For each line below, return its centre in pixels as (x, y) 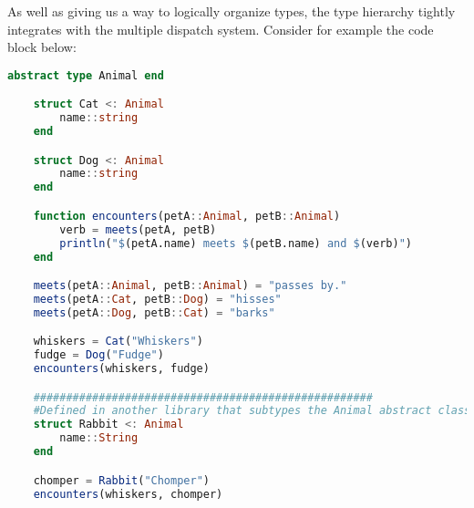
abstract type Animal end (86, 75)
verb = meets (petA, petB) (138, 229)
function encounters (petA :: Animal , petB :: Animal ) (187, 216)
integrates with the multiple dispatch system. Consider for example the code (221, 29)
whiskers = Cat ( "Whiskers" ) (118, 342)
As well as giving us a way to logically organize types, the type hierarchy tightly (232, 11)
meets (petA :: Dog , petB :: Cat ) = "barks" (154, 312)
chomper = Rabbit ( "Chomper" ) (121, 480)
